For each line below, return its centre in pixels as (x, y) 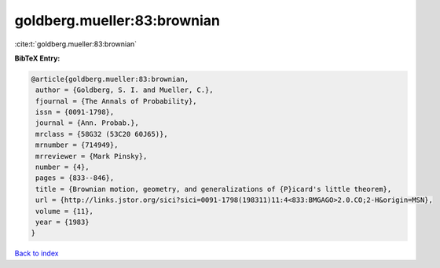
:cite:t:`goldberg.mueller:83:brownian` (76, 44)
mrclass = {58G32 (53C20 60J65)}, (102, 134)
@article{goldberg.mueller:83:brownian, (110, 79)
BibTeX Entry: (37, 58)
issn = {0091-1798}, (75, 112)
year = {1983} (62, 222)
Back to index (37, 253)
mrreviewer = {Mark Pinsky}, (92, 156)
